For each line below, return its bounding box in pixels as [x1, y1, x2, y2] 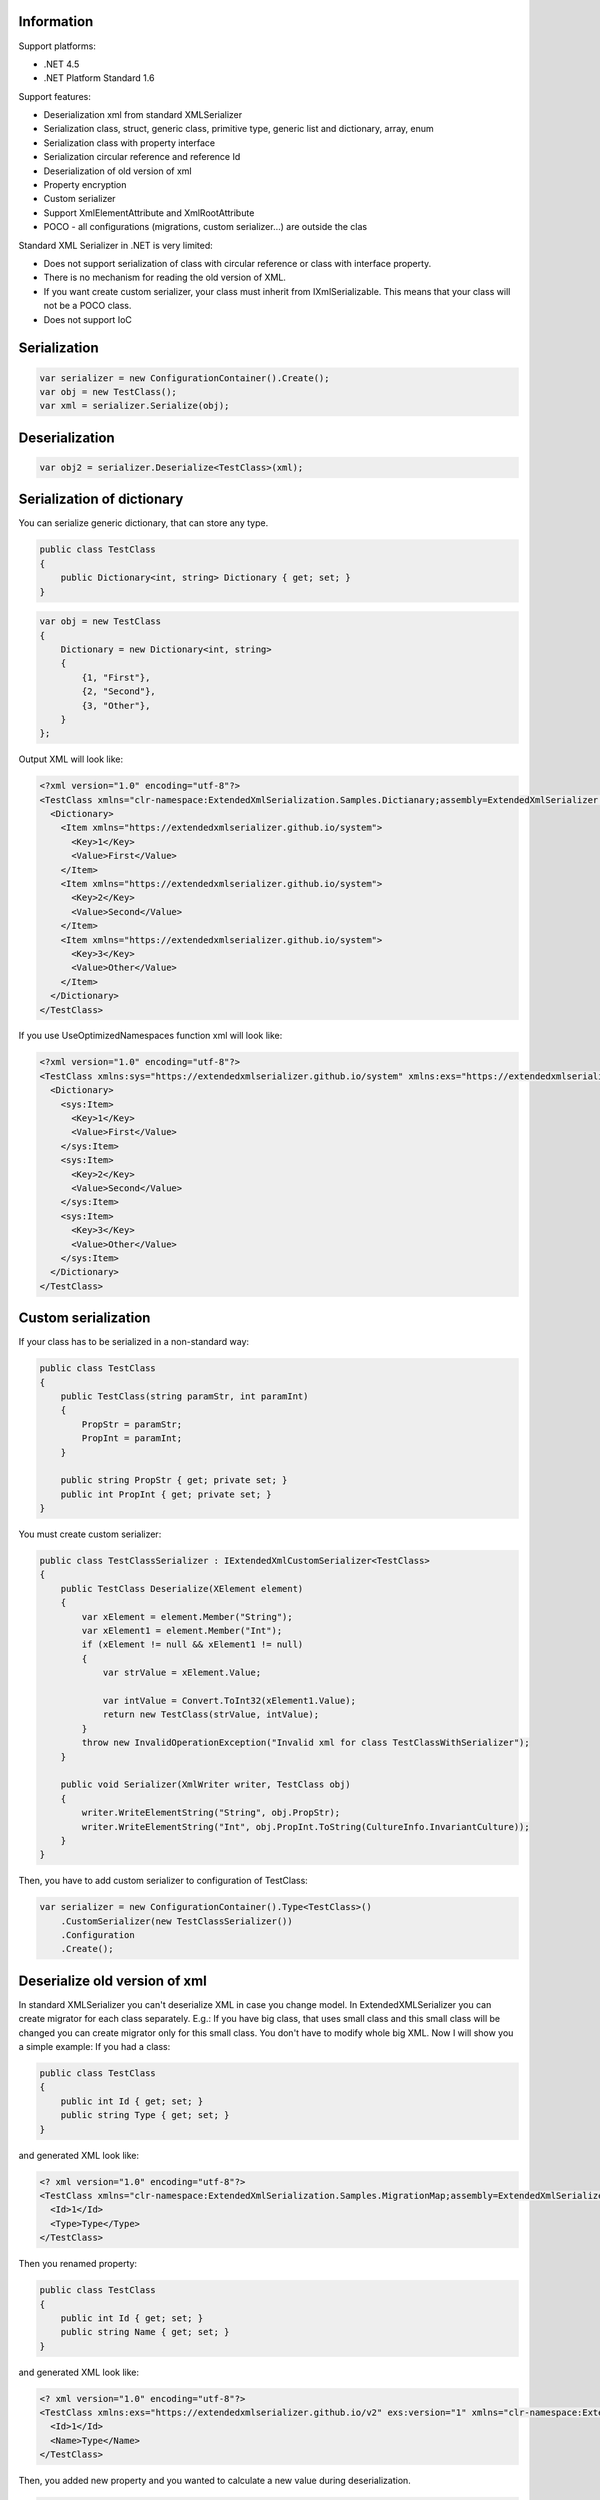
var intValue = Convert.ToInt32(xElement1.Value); [102, 1695, 357, 1706]
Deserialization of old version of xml [43, 165, 192, 177]
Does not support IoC [43, 313, 132, 325]
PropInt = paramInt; [81, 1433, 183, 1444]
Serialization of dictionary [18, 491, 184, 508]
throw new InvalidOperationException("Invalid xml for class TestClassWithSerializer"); [81, 1737, 530, 1749]
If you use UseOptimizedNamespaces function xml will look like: [18, 1030, 283, 1042]
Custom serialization [18, 1310, 151, 1327]
